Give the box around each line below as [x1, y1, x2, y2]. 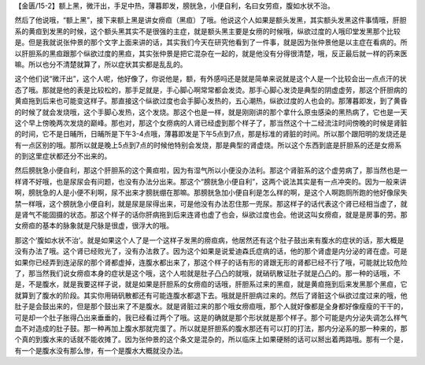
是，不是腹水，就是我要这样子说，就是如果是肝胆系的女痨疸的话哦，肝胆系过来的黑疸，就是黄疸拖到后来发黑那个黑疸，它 [14, 280, 408, 289]
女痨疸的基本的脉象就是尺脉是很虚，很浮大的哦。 [14, 221, 173, 230]
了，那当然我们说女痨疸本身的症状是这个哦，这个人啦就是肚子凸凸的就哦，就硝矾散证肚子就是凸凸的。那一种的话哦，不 [14, 268, 401, 277]
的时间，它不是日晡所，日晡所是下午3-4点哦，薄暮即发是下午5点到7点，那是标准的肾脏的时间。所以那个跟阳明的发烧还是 [14, 129, 407, 139]
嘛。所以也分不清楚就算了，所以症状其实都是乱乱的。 [14, 59, 187, 69]
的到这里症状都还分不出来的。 [14, 151, 112, 161]
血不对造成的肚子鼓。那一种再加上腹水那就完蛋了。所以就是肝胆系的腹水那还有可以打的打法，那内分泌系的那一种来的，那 [14, 323, 408, 333]
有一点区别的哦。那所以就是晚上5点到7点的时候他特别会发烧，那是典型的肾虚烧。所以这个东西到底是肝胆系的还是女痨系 [14, 140, 402, 150]
